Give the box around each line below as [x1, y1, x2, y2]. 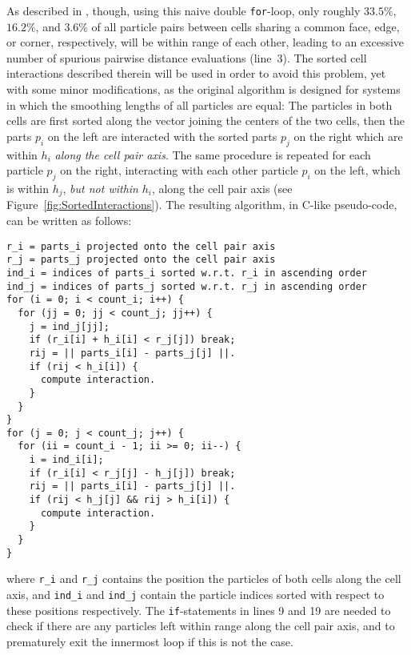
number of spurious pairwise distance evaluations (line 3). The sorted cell [6, 49, 367, 66]
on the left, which [314, 162, 401, 179]
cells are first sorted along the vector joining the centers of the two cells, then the [6, 112, 405, 129]
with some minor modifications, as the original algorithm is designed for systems [6, 81, 401, 98]
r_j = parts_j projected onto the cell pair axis [6, 254, 276, 266]
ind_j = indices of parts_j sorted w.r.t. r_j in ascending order [6, 280, 368, 292]
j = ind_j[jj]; [29, 320, 110, 332]
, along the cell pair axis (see [151, 180, 293, 196]
